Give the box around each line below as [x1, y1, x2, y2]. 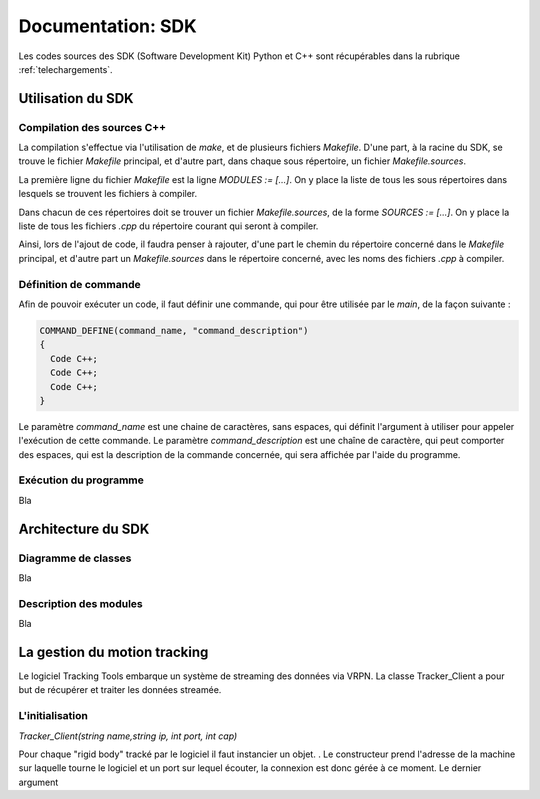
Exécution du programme [18, 473, 145, 487]
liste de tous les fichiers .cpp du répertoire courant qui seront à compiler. [18, 220, 319, 232]
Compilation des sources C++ [18, 120, 167, 134]
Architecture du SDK [18, 520, 150, 537]
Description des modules [18, 596, 144, 610]
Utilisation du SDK [18, 90, 134, 107]
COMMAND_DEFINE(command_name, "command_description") [39, 325, 309, 336]
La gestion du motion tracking [18, 643, 209, 660]
